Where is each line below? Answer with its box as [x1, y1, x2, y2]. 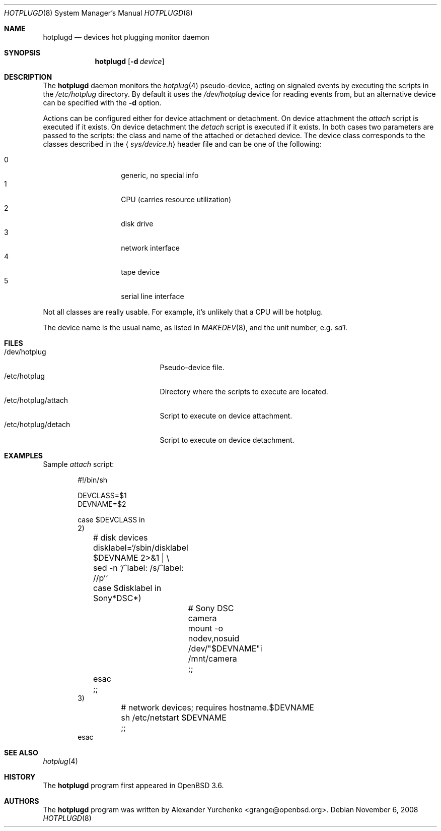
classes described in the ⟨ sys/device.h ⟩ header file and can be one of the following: [43, 140, 322, 148]
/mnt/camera [188, 654, 237, 664]
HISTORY [4, 773, 36, 781]
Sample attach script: [43, 460, 114, 468]
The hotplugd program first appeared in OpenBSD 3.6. [43, 781, 224, 790]
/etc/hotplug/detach [4, 420, 70, 429]
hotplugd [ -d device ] [95, 57, 165, 66]
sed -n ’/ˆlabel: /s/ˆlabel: [93, 563, 184, 573]
